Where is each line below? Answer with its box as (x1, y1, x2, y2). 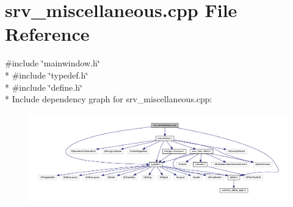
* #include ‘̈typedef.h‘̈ (5, 68, 89, 81)
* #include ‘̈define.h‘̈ (5, 80, 82, 93)
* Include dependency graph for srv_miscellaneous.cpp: (5, 93, 212, 105)
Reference (5, 21, 90, 46)
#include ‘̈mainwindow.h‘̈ (5, 57, 100, 69)
